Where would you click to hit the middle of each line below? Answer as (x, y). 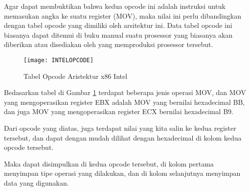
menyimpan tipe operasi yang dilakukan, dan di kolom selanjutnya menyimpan (122, 173)
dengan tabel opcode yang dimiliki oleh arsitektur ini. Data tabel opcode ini (118, 25)
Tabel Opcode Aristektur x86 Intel (76, 76)
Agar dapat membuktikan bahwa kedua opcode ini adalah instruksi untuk (115, 6)
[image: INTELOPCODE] (59, 60)
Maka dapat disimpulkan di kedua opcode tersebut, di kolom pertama (109, 163)
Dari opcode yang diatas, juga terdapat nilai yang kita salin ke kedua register (120, 128)
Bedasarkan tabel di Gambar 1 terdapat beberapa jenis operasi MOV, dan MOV (125, 92)
